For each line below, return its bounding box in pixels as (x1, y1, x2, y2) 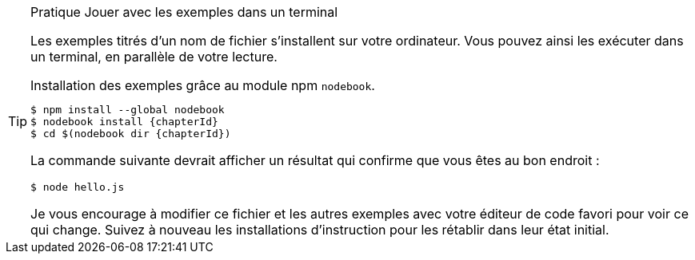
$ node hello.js (30, 181, 125, 193)
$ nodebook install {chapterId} (30, 116, 218, 128)
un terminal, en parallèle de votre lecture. (30, 49, 278, 65)
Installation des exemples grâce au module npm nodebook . (30, 77, 375, 93)
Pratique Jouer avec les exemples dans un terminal (30, 4, 338, 20)
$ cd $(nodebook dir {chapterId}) (30, 128, 231, 140)
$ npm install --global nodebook (30, 104, 225, 116)
